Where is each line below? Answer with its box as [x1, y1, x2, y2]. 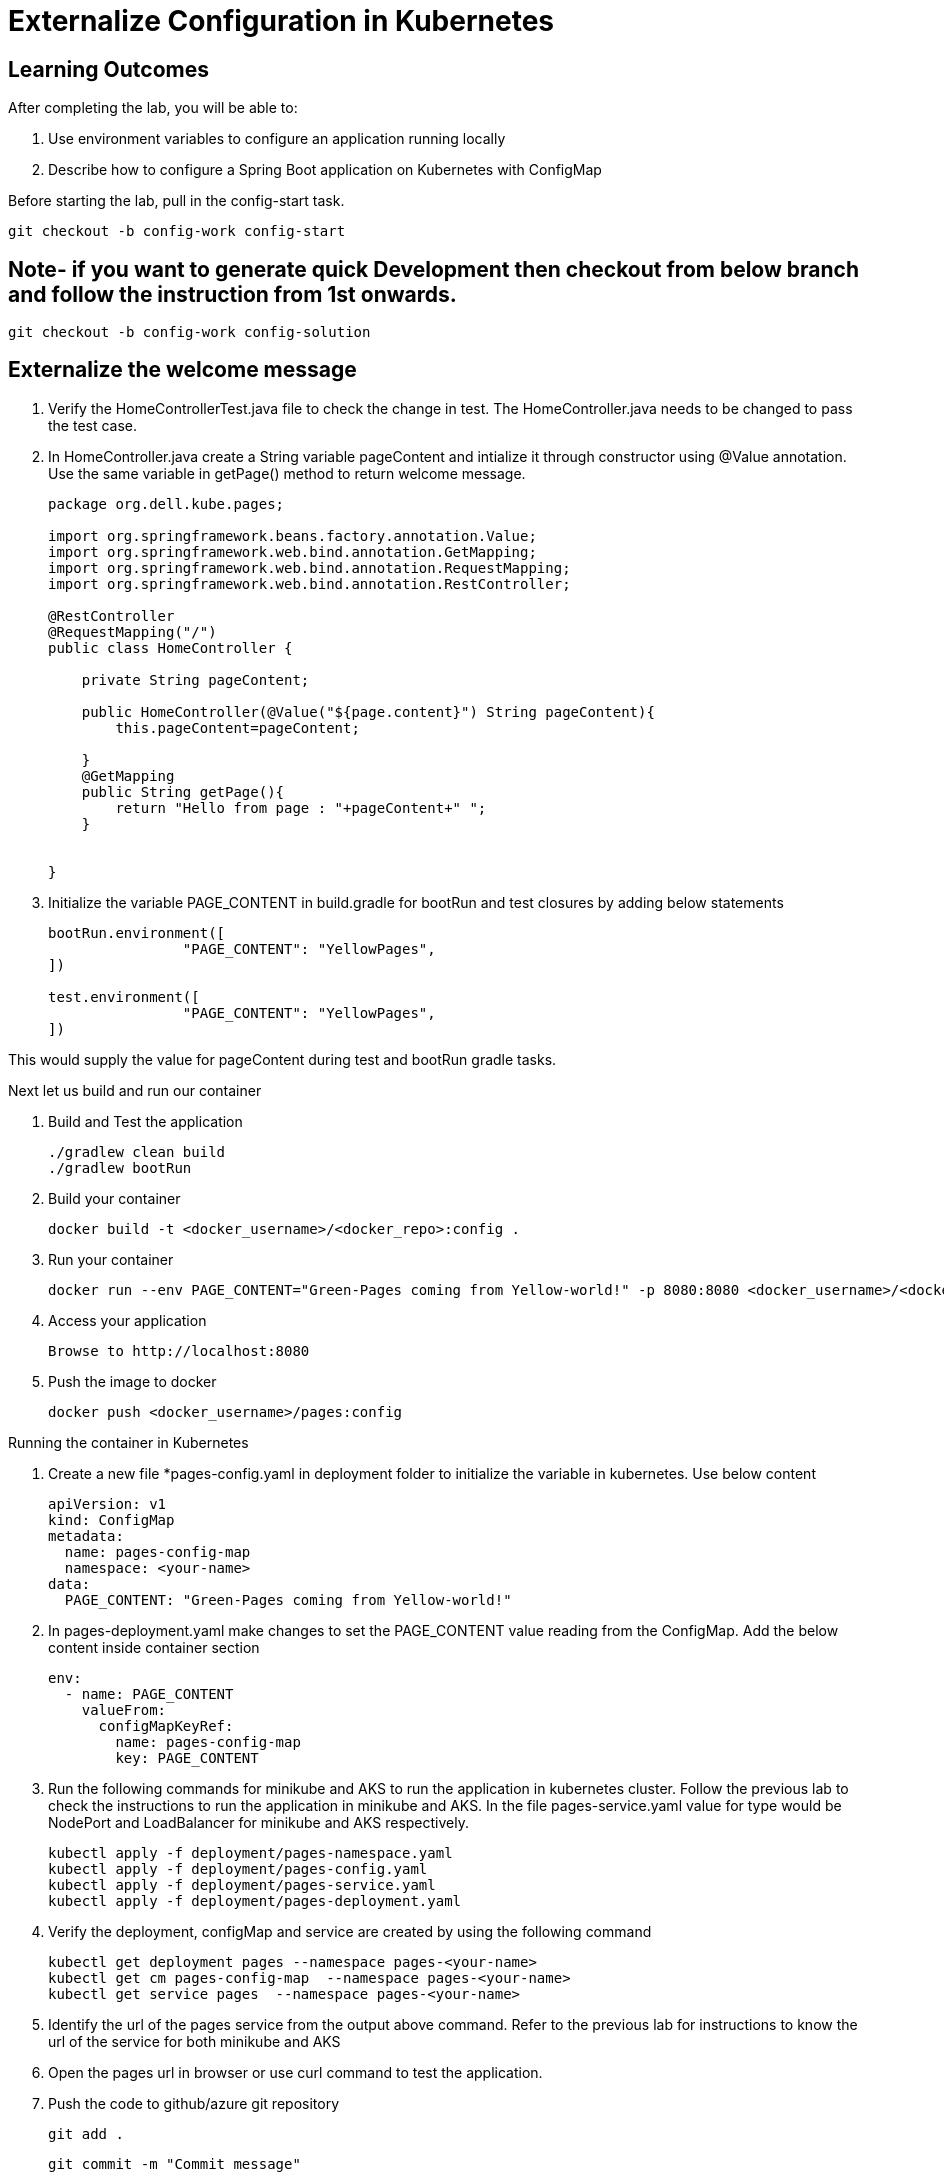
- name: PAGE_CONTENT [64, 1685, 234, 1702]
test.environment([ [48, 988, 200, 1005]
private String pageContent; [81, 671, 310, 688]
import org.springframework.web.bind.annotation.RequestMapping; [48, 559, 571, 576]
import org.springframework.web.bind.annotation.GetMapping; [48, 543, 537, 560]
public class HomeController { [48, 639, 293, 656]
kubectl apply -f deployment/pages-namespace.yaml [48, 1844, 453, 1861]
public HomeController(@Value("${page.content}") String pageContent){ [81, 703, 655, 720]
